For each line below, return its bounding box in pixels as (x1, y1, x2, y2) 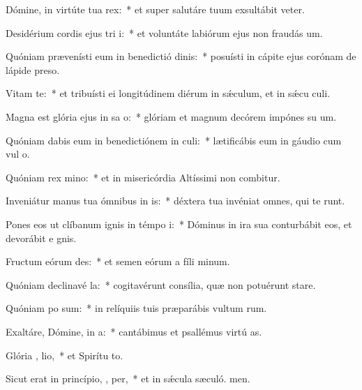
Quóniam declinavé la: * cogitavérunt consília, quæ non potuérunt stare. (6, 277, 316, 292)
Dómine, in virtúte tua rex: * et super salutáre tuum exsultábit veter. (6, 2, 305, 16)
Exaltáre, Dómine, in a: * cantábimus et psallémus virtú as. (6, 324, 262, 338)
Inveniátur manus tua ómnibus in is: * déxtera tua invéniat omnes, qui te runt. (6, 193, 345, 208)
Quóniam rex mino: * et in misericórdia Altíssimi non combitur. (6, 170, 280, 184)
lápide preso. (6, 62, 60, 77)
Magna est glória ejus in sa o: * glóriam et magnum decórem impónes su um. (6, 109, 337, 123)
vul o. (6, 147, 30, 161)
